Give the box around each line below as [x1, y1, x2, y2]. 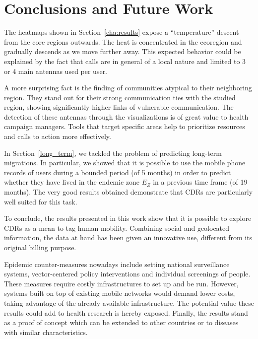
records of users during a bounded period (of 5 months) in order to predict [4, 167, 231, 177]
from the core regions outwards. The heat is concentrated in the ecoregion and [4, 36, 242, 47]
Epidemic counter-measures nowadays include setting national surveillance [4, 259, 230, 269]
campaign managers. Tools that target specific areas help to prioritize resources [4, 121, 245, 132]
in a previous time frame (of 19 [153, 177, 248, 187]
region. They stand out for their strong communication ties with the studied [4, 92, 236, 102]
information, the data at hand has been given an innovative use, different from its [4, 232, 253, 243]
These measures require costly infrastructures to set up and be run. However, [4, 278, 239, 288]
